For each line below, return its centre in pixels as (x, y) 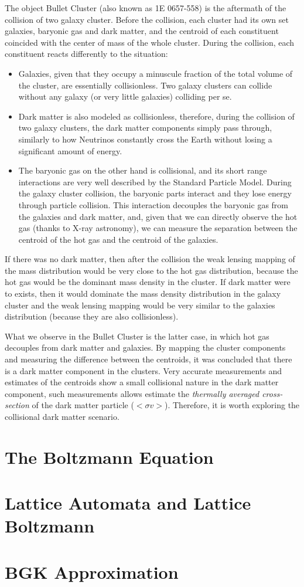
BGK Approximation (92, 571)
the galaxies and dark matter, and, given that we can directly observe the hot (158, 216)
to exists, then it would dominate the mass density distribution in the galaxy (143, 293)
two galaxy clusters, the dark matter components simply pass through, (145, 128)
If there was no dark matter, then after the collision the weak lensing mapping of (150, 259)
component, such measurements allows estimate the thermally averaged (132, 393)
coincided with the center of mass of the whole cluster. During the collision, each (150, 42)
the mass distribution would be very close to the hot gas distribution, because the (151, 270)
